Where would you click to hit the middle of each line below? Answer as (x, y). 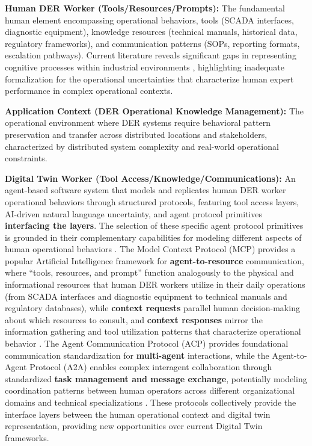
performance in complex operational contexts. (89, 91)
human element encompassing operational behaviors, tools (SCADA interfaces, (149, 20)
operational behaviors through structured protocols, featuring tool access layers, (152, 201)
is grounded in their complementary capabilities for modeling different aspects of (153, 237)
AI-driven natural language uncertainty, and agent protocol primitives (134, 213)
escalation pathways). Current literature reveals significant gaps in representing (151, 55)
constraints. (26, 158)
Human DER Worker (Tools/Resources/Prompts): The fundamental (145, 8)
